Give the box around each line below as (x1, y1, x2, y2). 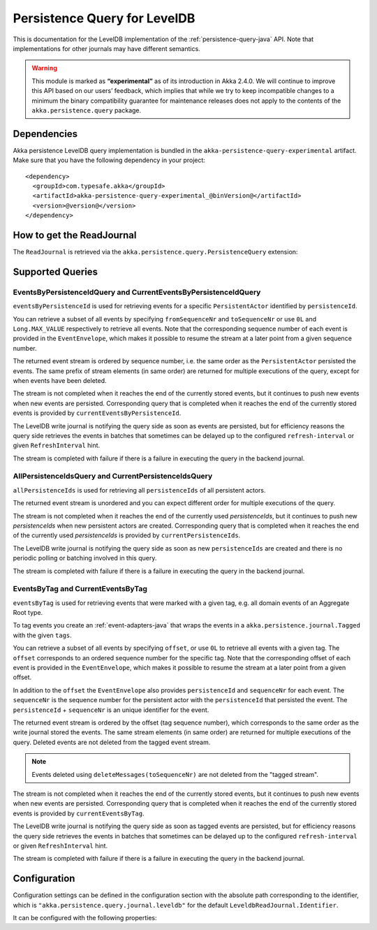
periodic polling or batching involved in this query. (13, 554, 157, 562)
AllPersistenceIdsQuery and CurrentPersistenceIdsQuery (13, 472, 213, 481)
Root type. (13, 609, 43, 617)
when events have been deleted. (13, 376, 108, 384)
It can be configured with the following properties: (13, 913, 157, 922)
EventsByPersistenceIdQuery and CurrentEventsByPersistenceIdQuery (13, 287, 261, 297)
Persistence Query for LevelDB (13, 10, 195, 26)
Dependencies (13, 128, 78, 140)
